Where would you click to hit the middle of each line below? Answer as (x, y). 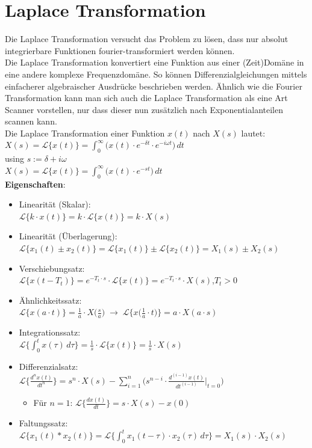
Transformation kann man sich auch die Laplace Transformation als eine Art (146, 98)
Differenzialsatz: (48, 367)
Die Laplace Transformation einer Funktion (85, 133)
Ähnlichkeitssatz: (50, 300)
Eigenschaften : (35, 184)
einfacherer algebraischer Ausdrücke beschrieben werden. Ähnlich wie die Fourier (154, 86)
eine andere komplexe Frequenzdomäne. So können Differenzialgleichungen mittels (156, 74)
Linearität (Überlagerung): (68, 236)
